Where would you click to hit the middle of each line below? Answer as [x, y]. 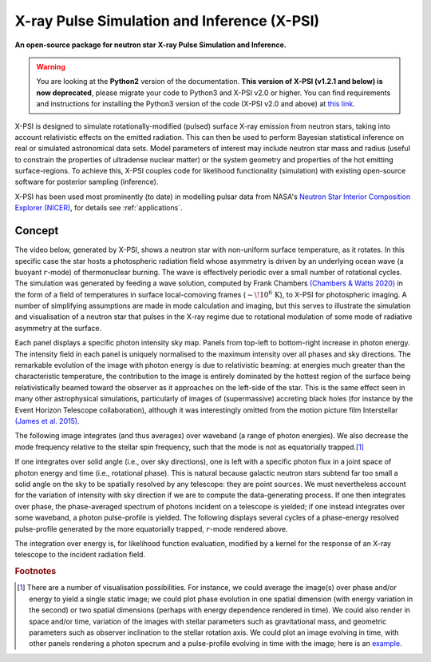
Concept [37, 231]
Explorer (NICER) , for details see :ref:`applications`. [99, 208]
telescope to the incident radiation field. [80, 555]
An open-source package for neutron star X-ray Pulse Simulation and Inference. [150, 45]
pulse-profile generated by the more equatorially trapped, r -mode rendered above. [151, 528]
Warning [51, 66]
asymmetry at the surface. [58, 328]
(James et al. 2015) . [47, 421]
